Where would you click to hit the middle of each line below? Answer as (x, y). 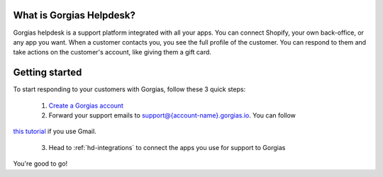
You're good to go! (40, 164)
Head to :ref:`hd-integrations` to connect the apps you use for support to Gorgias (167, 147)
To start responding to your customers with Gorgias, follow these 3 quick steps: (129, 89)
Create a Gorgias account (86, 105)
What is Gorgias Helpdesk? (74, 15)
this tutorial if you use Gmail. (55, 132)
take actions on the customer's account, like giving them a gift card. (112, 52)
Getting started (48, 73)
